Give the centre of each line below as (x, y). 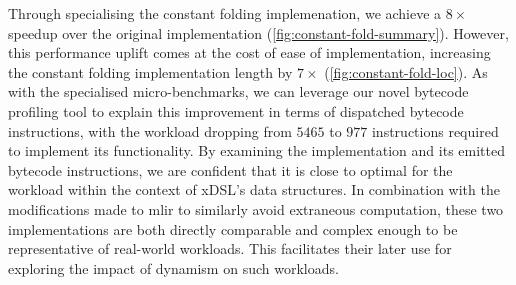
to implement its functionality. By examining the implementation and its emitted (256, 150)
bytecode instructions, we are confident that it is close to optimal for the (230, 169)
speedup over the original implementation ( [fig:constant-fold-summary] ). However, (258, 32)
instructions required (435, 130)
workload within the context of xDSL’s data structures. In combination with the (254, 189)
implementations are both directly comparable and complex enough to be (233, 228)
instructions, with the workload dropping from (150, 130)
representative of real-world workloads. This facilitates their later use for (230, 248)
